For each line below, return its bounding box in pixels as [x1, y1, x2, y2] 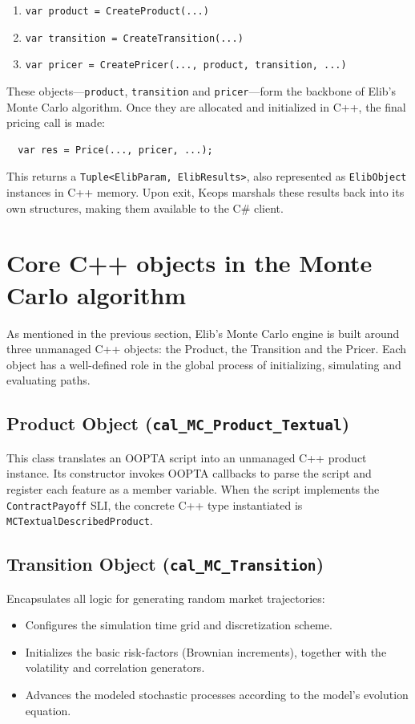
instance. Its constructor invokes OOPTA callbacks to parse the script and [6, 465, 372, 482]
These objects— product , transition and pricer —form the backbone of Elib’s [6, 82, 396, 99]
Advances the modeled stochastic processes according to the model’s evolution [25, 685, 409, 702]
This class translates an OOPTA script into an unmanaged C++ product [6, 449, 367, 466]
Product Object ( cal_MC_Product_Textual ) [6, 411, 350, 436]
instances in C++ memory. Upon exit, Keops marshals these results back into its [6, 184, 405, 201]
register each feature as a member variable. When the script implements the [6, 480, 380, 497]
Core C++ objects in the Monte [6, 246, 373, 279]
